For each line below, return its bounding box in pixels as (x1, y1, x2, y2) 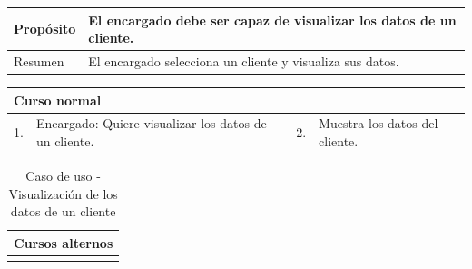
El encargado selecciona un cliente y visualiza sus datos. (88, 51, 399, 70)
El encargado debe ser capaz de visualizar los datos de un (88, 10, 457, 29)
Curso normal (14, 90, 102, 109)
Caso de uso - (25, 166, 101, 185)
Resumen (14, 51, 64, 70)
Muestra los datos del (319, 114, 438, 133)
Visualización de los (8, 184, 118, 203)
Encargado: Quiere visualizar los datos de (35, 114, 267, 133)
